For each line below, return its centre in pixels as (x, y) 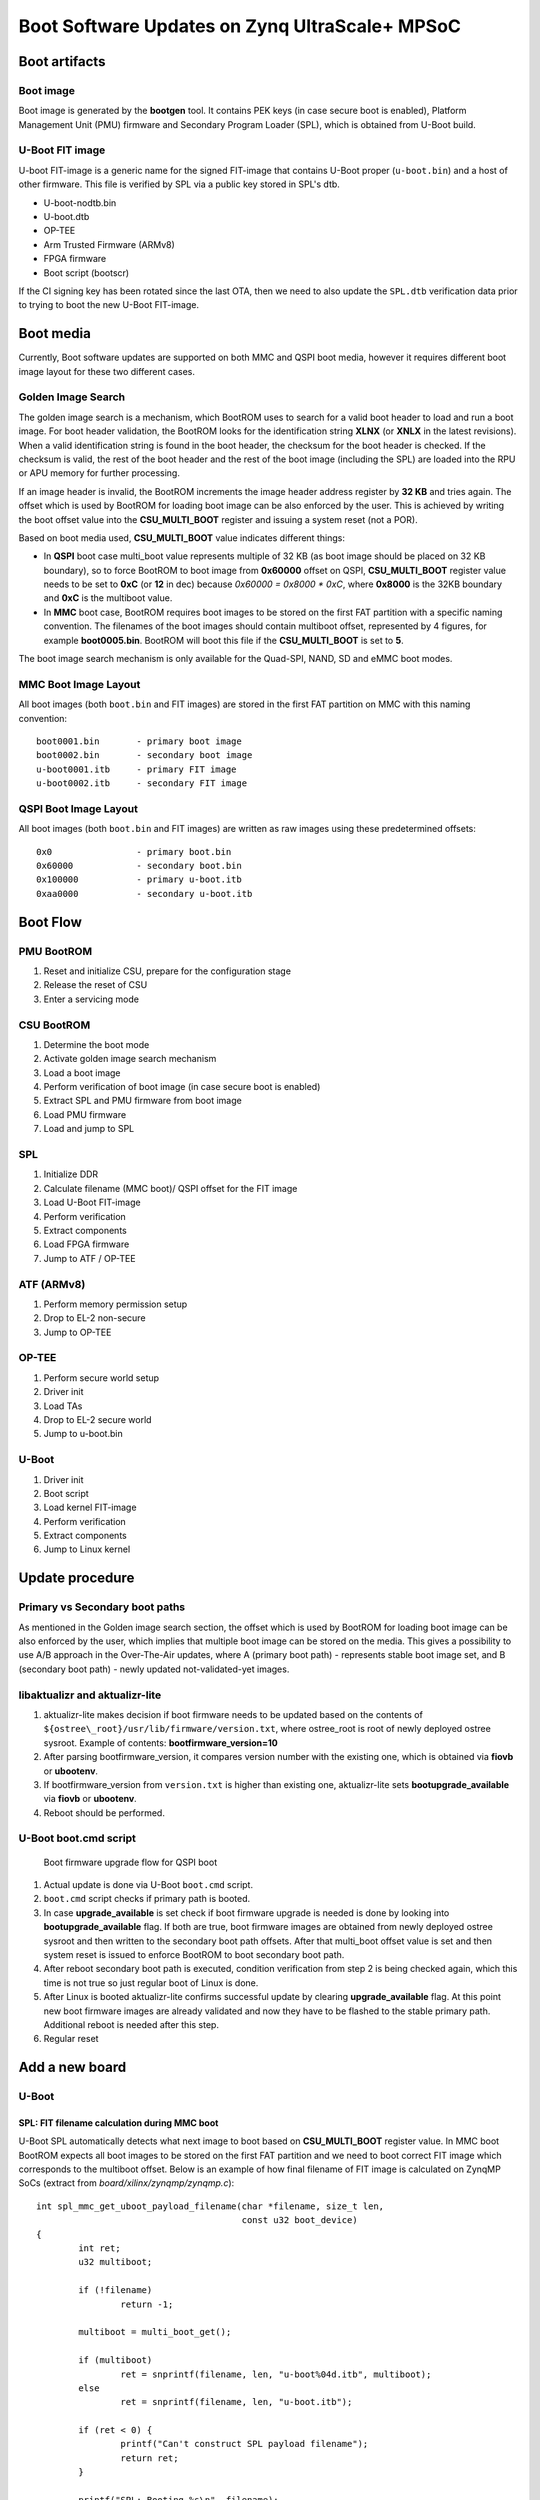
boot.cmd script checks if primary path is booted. (147, 1899)
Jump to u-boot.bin (83, 1434)
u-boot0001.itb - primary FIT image (136, 769)
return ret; (149, 2458)
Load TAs (63, 1406)
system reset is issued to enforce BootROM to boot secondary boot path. (194, 1954)
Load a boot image (82, 1072)
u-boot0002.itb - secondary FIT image (142, 783)
